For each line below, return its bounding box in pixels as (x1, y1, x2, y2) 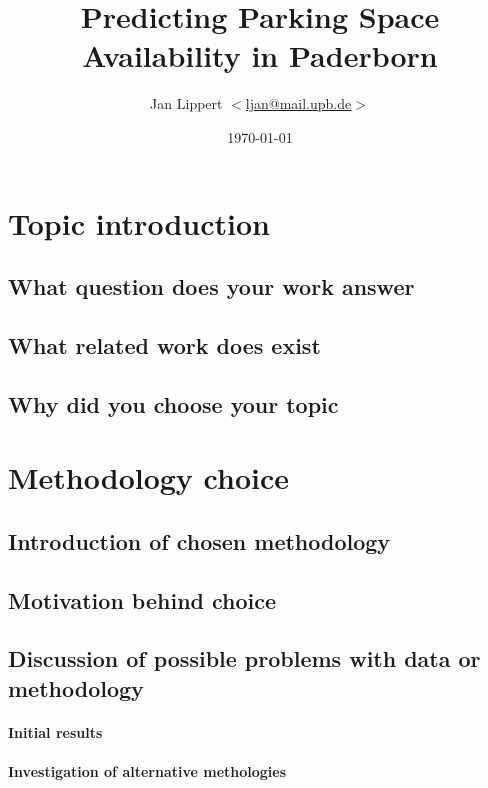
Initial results (8, 721, 103, 742)
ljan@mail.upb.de (245, 93, 352, 114)
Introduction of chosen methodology (8, 525, 391, 556)
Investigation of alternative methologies (8, 760, 287, 781)
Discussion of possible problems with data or (8, 643, 481, 674)
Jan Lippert (150, 93, 223, 114)
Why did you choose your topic (8, 388, 339, 419)
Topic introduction (8, 202, 270, 243)
